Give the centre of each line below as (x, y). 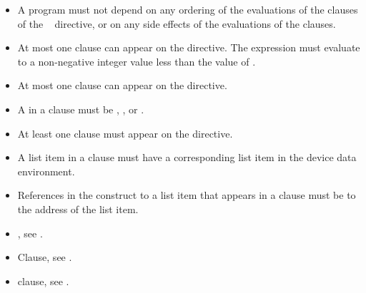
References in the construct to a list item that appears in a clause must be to (187, 195)
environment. (46, 171)
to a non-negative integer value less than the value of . (137, 61)
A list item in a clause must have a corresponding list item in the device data (187, 157)
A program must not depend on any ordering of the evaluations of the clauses (188, 9)
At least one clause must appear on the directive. (125, 133)
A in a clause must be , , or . (81, 109)
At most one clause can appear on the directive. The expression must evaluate (189, 47)
